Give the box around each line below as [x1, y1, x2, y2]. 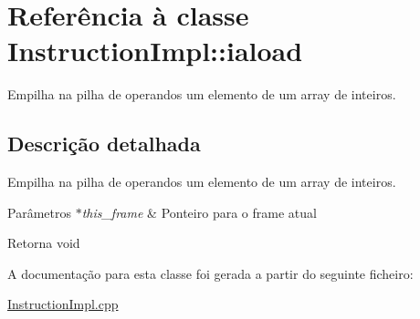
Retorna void [7, 233, 80, 252]
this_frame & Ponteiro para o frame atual [81, 202, 317, 221]
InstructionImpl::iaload [7, 32, 303, 69]
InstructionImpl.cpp [7, 294, 119, 314]
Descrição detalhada [7, 129, 201, 158]
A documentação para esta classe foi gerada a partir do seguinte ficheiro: [7, 263, 414, 283]
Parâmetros [7, 202, 71, 221]
